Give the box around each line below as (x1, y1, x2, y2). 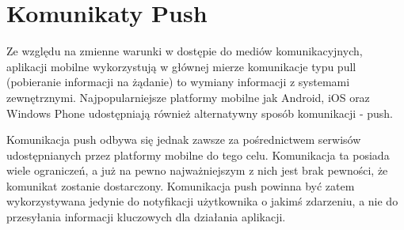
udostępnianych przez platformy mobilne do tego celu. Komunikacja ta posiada (6, 146, 390, 163)
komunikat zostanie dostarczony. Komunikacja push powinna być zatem (6, 177, 355, 194)
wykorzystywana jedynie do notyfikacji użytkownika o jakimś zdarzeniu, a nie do (6, 193, 398, 209)
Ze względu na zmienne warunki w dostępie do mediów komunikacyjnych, (6, 43, 363, 59)
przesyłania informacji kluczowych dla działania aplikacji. (6, 209, 286, 225)
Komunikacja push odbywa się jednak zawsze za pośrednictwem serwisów (6, 131, 361, 148)
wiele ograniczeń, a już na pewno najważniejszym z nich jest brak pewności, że (6, 162, 388, 179)
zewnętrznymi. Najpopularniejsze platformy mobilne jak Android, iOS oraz (6, 89, 370, 105)
